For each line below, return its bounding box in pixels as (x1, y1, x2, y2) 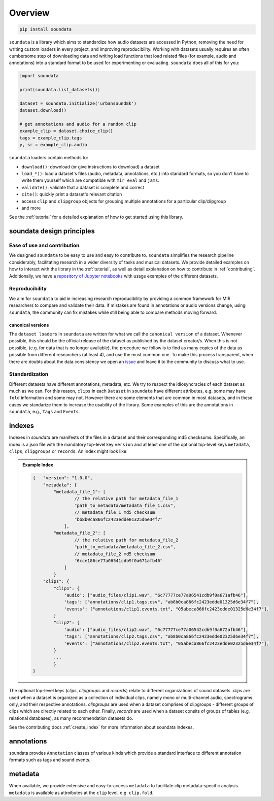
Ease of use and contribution (9, 242, 80, 249)
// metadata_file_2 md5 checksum (74, 551, 155, 557)
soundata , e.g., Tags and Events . (9, 409, 80, 415)
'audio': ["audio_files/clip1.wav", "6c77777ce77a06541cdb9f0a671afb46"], (64, 592, 249, 598)
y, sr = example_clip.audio (19, 142, 87, 148)
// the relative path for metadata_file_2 (74, 537, 178, 543)
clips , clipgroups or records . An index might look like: (9, 448, 128, 454)
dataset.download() (19, 107, 67, 113)
